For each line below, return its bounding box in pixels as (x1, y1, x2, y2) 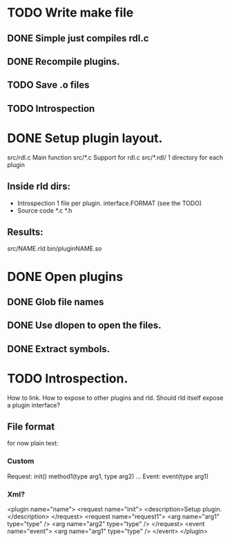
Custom (7, 456, 35, 466)
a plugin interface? (7, 400, 61, 409)
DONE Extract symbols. (7, 343, 111, 355)
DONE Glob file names (7, 296, 104, 308)
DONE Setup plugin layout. (7, 130, 163, 146)
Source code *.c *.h (17, 206, 73, 215)
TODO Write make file (7, 5, 134, 21)
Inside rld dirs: (7, 181, 71, 193)
